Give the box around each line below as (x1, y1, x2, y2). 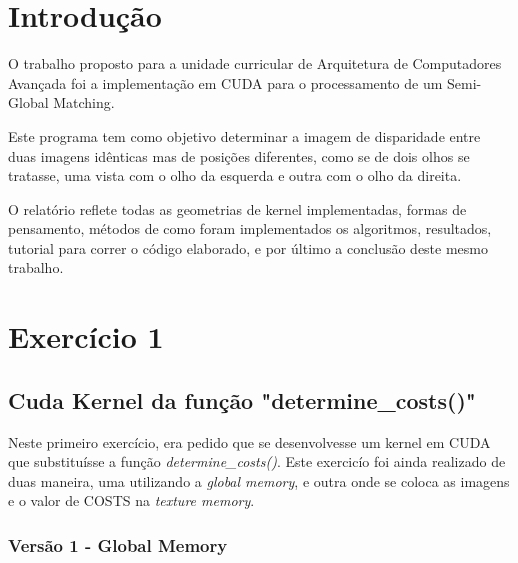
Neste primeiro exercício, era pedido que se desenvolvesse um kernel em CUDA (8, 431, 491, 452)
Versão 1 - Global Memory (8, 532, 228, 557)
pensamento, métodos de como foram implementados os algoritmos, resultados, (8, 218, 492, 239)
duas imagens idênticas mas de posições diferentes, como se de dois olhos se (8, 145, 470, 166)
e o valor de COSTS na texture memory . (8, 490, 255, 511)
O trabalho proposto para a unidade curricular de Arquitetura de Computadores (8, 53, 502, 74)
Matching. (53, 92, 115, 113)
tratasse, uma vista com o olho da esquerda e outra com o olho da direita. (8, 165, 462, 186)
